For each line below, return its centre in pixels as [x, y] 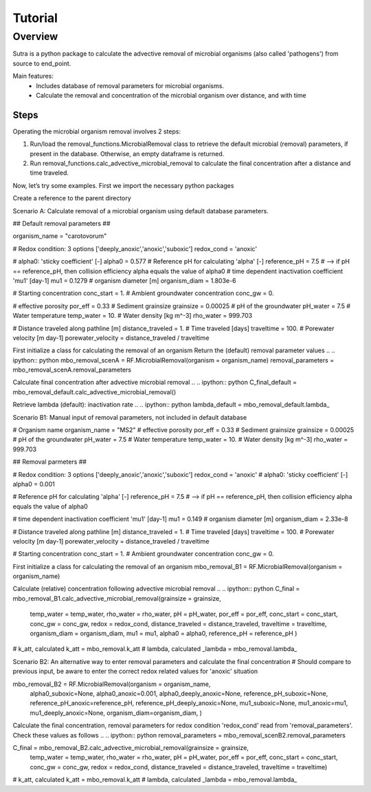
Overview [35, 36]
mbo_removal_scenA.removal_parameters [72, 370]
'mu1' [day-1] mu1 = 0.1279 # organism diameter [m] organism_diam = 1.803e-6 [124, 280]
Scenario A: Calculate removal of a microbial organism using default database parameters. [141, 211]
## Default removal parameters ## [61, 223]
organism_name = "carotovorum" [60, 236]
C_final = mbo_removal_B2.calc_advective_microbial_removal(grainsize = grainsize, [131, 747]
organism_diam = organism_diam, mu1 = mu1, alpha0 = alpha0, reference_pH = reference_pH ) [164, 634]
